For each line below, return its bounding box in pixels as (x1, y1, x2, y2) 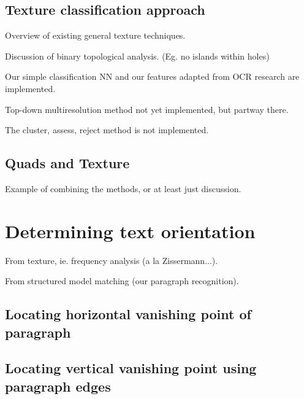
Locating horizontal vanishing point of (5, 304, 251, 323)
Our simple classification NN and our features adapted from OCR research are (5, 70, 300, 83)
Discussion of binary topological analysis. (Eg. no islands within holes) (5, 49, 270, 62)
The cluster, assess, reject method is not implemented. (5, 123, 209, 136)
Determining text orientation (5, 218, 256, 243)
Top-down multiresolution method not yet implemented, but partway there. (5, 103, 289, 115)
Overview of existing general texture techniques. (5, 29, 186, 42)
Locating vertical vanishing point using (5, 358, 257, 378)
